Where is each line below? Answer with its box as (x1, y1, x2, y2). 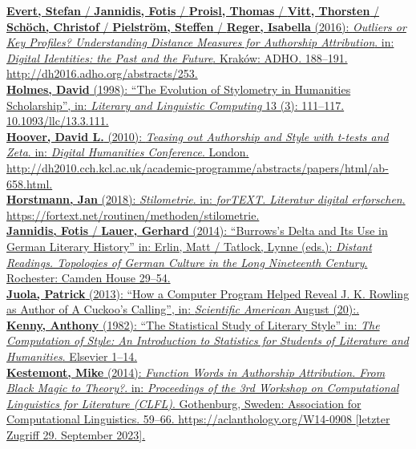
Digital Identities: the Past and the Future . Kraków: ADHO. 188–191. (6, 49, 348, 66)
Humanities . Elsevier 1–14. (6, 348, 138, 365)
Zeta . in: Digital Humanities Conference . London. (6, 144, 249, 160)
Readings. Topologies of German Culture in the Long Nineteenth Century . (6, 253, 368, 270)
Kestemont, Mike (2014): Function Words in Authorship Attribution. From (6, 363, 386, 380)
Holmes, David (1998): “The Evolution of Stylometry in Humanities (6, 80, 351, 97)
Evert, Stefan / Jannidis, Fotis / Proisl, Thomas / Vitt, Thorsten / (6, 2, 380, 18)
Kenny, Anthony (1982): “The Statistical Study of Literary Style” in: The (6, 316, 380, 333)
